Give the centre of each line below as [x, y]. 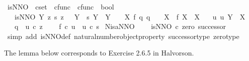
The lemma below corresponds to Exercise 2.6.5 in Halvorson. [99, 53]
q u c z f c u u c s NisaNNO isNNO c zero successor [120, 26]
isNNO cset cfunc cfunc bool [61, 6]
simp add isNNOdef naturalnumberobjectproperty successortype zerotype [123, 36]
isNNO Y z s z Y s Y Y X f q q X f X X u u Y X [130, 16]
